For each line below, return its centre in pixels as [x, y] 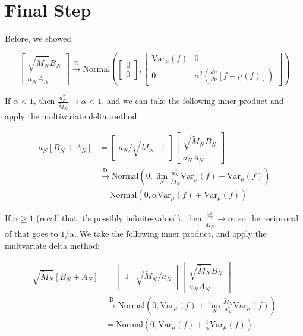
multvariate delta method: [52, 245]
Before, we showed [38, 38]
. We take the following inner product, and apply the [171, 234]
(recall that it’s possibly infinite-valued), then [119, 218]
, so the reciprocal [266, 218]
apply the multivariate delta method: [72, 116]
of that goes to [31, 234]
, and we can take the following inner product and [193, 101]
